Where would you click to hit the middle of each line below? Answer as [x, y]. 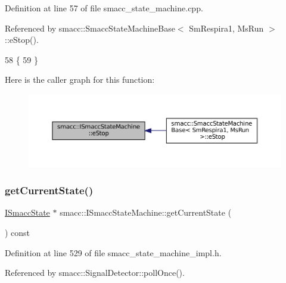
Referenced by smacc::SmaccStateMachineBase [90, 28]
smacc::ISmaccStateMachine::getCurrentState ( [146, 212]
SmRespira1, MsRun [226, 28]
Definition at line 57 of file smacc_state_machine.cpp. [104, 8]
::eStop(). [22, 40]
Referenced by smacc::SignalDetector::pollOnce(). [95, 273]
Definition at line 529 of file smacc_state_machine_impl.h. [113, 252]
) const [18, 232]
